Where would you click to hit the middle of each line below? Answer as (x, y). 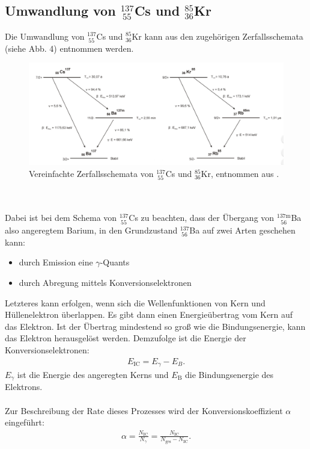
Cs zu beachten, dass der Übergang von (202, 218)
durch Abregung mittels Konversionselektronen (105, 282)
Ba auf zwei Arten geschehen (242, 230)
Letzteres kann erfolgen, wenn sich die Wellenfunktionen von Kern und (135, 302)
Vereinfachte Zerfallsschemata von (91, 174)
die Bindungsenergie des (229, 374)
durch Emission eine (56, 262)
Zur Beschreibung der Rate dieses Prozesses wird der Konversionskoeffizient (144, 410)
